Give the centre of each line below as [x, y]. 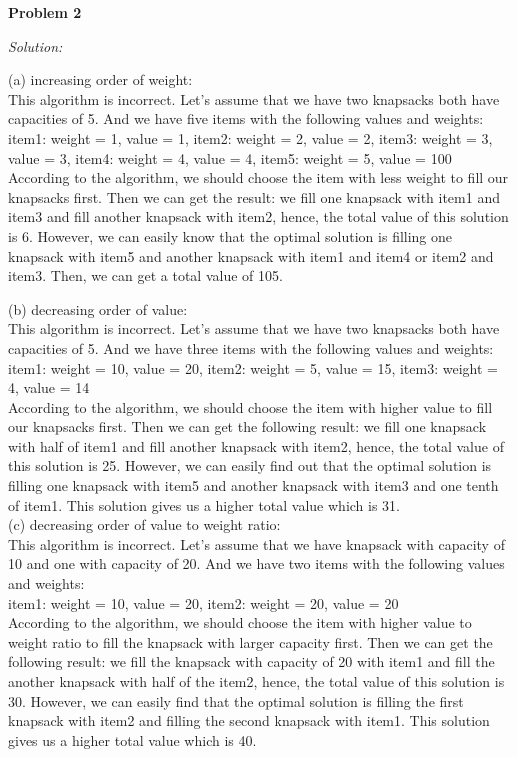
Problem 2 [45, 12]
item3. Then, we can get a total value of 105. [145, 275]
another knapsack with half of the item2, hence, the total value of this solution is [256, 681]
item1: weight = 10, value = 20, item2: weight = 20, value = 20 [203, 602]
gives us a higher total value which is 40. [132, 739]
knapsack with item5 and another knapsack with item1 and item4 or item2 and [251, 255]
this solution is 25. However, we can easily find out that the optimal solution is [250, 465]
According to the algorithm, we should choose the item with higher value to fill [250, 406]
